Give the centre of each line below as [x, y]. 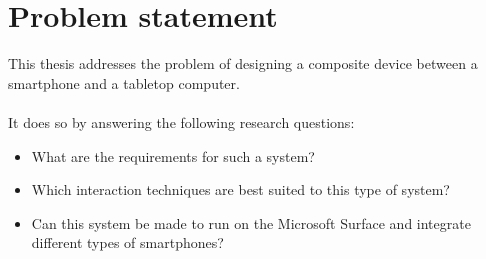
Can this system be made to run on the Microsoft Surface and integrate [251, 222]
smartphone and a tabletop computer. [124, 82]
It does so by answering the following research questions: [181, 121]
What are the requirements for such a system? [173, 155]
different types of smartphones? [127, 242]
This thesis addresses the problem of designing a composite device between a [243, 63]
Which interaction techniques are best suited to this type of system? [240, 189]
